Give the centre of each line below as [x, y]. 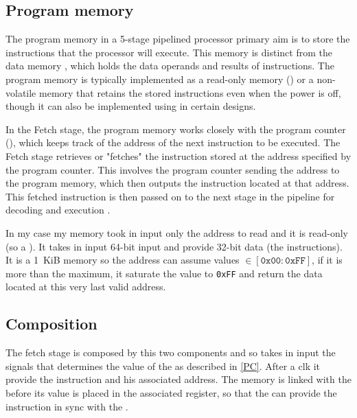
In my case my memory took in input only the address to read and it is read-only [177, 232]
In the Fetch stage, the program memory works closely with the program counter [176, 129]
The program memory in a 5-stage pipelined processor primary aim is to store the [178, 39]
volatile [21, 92]
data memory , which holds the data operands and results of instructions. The [170, 66]
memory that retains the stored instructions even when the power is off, [190, 92]
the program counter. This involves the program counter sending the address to [173, 169]
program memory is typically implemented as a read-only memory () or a [160, 79]
